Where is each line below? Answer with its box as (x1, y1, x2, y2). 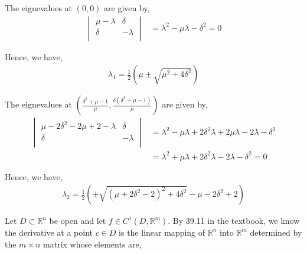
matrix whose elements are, (43, 238, 142, 250)
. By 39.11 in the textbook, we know (168, 214, 300, 227)
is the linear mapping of (119, 226, 205, 239)
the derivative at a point (5, 226, 93, 239)
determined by (250, 226, 302, 239)
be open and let (49, 214, 106, 227)
